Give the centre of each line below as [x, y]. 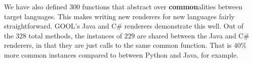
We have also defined [36, 6]
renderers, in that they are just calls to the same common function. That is [118, 45]
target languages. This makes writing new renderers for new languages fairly [119, 16]
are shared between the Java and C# [193, 35]
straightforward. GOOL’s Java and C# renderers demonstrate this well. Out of [124, 26]
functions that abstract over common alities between [162, 6]
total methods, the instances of [75, 35]
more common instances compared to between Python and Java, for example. [121, 54]
